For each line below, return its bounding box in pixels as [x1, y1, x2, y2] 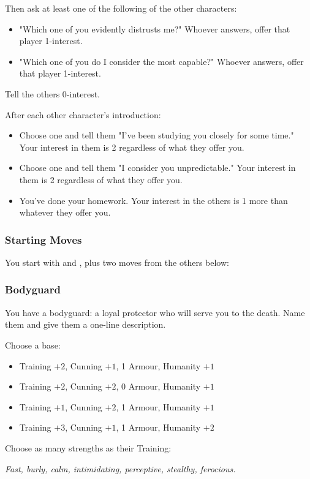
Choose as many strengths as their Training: [5, 441, 172, 454]
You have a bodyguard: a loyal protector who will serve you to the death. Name [5, 306, 305, 319]
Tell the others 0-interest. [5, 87, 100, 100]
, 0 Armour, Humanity [116, 380, 201, 393]
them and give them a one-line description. [5, 318, 166, 331]
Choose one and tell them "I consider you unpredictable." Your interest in [19, 161, 296, 174]
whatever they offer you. [19, 206, 111, 219]
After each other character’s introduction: [5, 108, 161, 121]
